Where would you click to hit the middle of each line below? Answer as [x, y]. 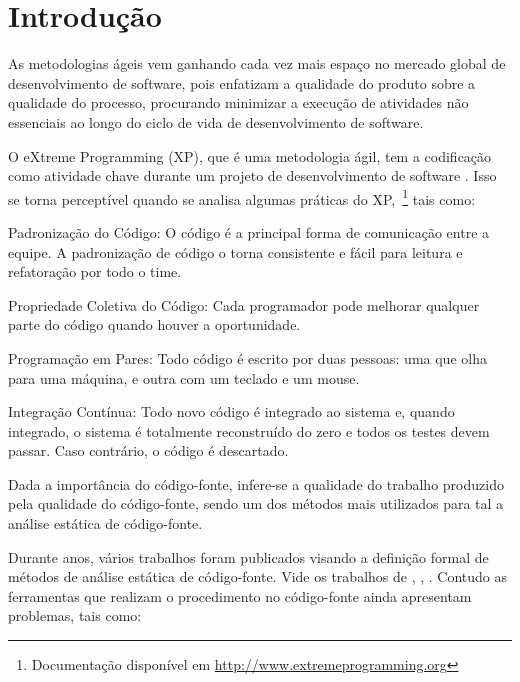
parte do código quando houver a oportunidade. [154, 324]
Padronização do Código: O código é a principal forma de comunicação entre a [249, 231]
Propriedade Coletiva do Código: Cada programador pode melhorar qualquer [244, 304]
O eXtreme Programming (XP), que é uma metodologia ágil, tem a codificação [250, 155]
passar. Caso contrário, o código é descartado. [148, 450]
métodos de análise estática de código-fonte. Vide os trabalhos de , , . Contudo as [258, 576]
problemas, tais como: [75, 615]
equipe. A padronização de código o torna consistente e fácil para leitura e [235, 251]
